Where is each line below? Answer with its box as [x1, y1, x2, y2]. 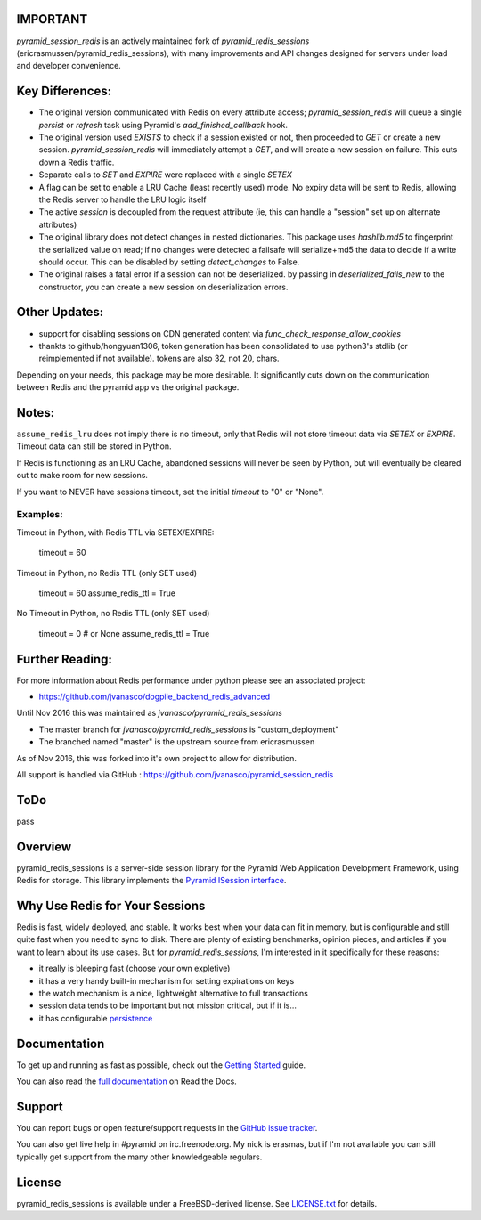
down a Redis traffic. [38, 157, 115, 167]
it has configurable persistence [38, 1013, 153, 1023]
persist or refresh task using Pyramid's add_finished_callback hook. [38, 119, 289, 130]
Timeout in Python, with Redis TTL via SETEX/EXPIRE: [16, 526, 215, 538]
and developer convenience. [16, 61, 122, 71]
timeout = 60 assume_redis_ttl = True [38, 588, 176, 598]
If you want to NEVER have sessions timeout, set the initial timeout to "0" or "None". [16, 486, 324, 497]
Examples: [16, 508, 63, 521]
